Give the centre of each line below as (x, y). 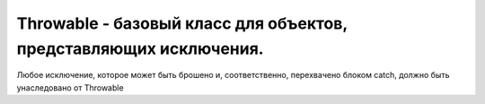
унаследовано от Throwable (71, 87)
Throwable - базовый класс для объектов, (182, 23)
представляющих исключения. (140, 48)
